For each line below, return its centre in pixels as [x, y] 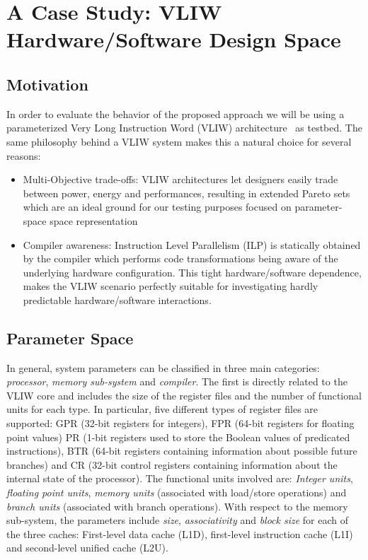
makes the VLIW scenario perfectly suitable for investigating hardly [171, 286]
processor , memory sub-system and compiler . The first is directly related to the [177, 381]
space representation [94, 220]
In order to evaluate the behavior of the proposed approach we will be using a [176, 113]
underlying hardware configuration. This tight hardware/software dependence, [192, 272]
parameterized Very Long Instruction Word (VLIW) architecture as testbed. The [184, 128]
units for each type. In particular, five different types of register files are [162, 409]
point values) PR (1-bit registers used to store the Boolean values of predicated [178, 437]
